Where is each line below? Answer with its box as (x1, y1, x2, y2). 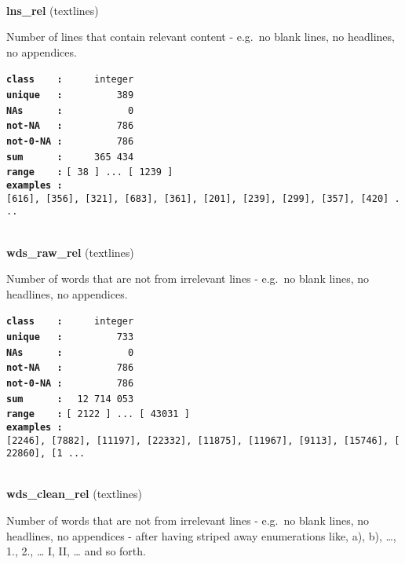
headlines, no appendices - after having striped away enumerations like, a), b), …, (6, 527, 396, 544)
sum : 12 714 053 (6, 393, 134, 405)
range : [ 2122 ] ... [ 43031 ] (6, 408, 190, 420)
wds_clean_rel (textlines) (6, 485, 142, 502)
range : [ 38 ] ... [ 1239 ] (6, 167, 173, 178)
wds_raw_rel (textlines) (6, 244, 134, 260)
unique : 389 (6, 90, 134, 101)
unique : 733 (6, 331, 134, 342)
